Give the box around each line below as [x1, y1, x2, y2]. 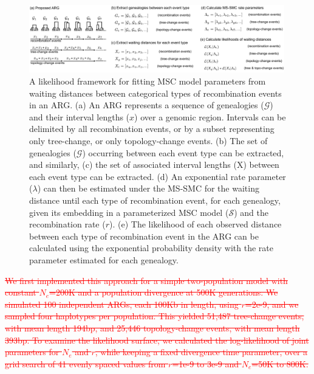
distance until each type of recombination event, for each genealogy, [29, 194, 281, 207]
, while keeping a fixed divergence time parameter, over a [95, 345, 308, 358]
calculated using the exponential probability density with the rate [29, 241, 273, 254]
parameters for [5, 345, 60, 358]
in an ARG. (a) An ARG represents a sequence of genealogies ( [29, 99, 264, 111]
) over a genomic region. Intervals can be [134, 110, 286, 123]
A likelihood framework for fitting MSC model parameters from [29, 75, 266, 88]
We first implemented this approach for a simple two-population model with [5, 274, 288, 286]
